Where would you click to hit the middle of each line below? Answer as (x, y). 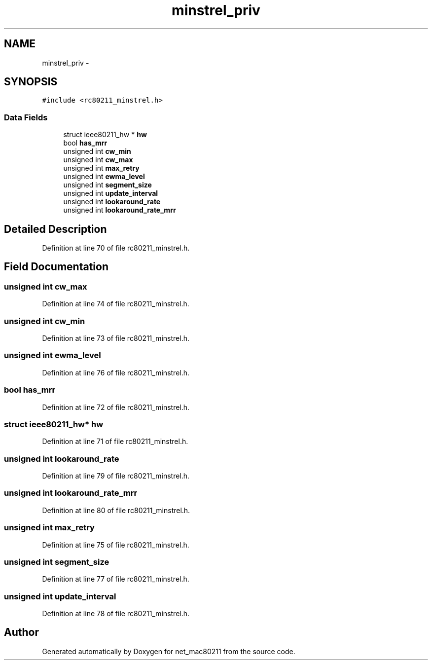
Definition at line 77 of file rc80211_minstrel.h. (116, 579)
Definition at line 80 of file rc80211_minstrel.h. (116, 510)
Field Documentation (56, 267)
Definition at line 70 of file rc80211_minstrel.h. (116, 248)
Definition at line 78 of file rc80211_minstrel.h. (116, 613)
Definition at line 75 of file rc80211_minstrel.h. (116, 545)
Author (21, 632)
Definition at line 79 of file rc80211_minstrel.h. (116, 476)
